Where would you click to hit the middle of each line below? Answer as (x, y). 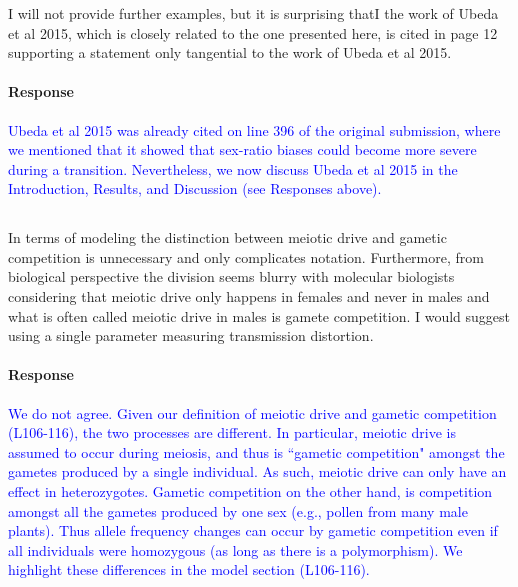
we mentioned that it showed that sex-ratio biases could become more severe (242, 149)
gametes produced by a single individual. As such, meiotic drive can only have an (257, 471)
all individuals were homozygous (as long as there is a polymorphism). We (235, 549)
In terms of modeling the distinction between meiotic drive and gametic (227, 237)
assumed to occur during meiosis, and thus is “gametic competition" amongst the (256, 451)
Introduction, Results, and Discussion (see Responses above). (195, 188)
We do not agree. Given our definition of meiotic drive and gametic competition (252, 412)
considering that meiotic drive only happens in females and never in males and (249, 296)
